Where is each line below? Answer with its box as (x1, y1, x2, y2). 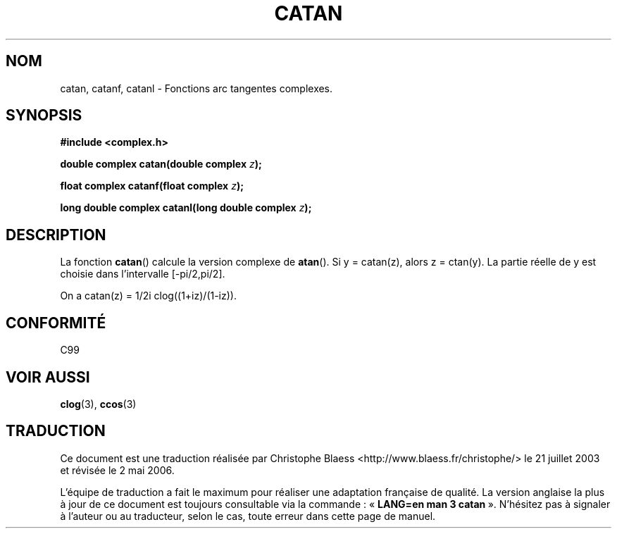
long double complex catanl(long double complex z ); (60, 201, 312, 214)
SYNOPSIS (6, 106, 82, 125)
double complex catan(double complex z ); (60, 158, 262, 170)
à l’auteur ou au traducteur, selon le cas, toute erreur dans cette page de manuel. (60, 509, 436, 522)
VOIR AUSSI (6, 368, 90, 386)
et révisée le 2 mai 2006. (60, 464, 175, 476)
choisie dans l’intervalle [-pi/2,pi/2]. (60, 268, 225, 280)
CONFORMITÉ (6, 313, 106, 332)
